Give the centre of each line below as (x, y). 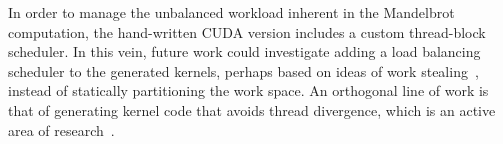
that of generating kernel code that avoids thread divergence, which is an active (252, 109)
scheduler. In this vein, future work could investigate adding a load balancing (244, 51)
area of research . (61, 129)
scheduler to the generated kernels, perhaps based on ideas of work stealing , (243, 70)
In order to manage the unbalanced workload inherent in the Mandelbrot (231, 12)
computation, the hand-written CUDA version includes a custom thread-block (247, 31)
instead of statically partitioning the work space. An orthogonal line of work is (248, 90)
